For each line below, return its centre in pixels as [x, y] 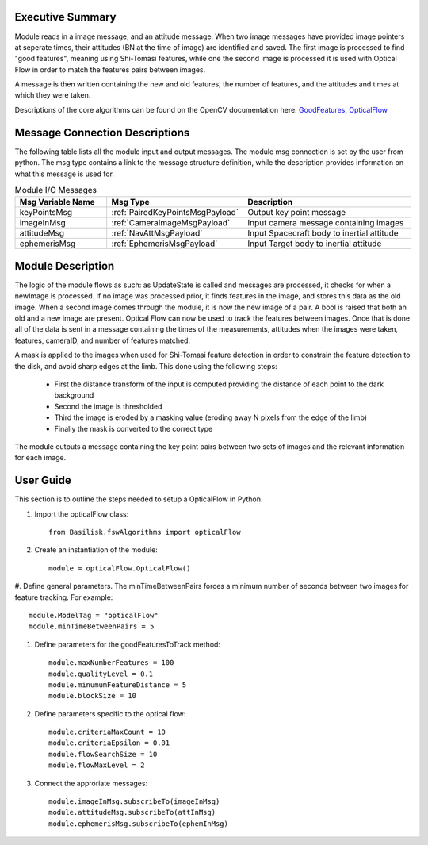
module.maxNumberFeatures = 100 [111, 663]
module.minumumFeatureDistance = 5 [118, 685]
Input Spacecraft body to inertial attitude [323, 233]
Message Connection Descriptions [102, 132]
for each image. [40, 458]
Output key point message [297, 213]
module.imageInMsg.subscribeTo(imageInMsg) [134, 802]
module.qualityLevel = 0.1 [101, 674]
